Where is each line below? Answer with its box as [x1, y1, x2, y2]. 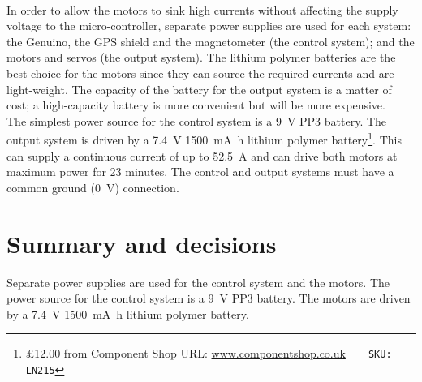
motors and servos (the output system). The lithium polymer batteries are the [6, 49, 396, 66]
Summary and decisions [6, 226, 277, 260]
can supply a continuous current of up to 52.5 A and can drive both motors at [6, 147, 398, 164]
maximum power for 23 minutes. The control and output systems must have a [6, 163, 394, 180]
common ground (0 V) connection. [6, 178, 179, 195]
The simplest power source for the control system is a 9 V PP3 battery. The [6, 112, 387, 129]
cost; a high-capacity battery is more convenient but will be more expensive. [6, 97, 385, 114]
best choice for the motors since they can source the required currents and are [6, 64, 394, 81]
